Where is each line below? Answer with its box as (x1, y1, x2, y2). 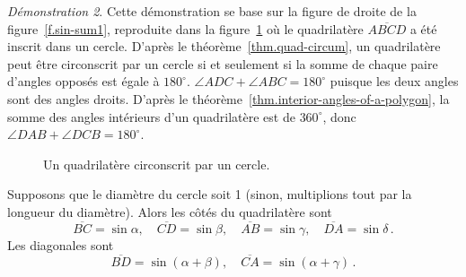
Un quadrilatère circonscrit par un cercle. (43, 154, 270, 173)
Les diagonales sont (7, 235, 114, 254)
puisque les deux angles (330, 72, 459, 91)
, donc (322, 107, 356, 126)
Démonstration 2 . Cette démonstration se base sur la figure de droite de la (7, 2, 417, 20)
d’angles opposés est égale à (7, 72, 160, 91)
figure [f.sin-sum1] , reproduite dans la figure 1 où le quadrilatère (7, 19, 364, 38)
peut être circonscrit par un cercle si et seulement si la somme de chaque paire (7, 54, 438, 73)
